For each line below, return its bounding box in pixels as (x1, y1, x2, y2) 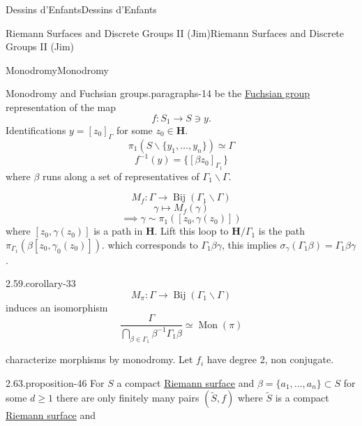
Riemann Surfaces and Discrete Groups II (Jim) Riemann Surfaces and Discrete (6, 25, 345, 40)
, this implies (222, 237, 277, 251)
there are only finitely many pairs (56, 390, 199, 405)
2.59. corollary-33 (6, 276, 76, 291)
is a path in (93, 223, 143, 238)
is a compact (275, 390, 329, 405)
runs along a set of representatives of (43, 168, 199, 183)
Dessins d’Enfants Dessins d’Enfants (6, 2, 157, 16)
